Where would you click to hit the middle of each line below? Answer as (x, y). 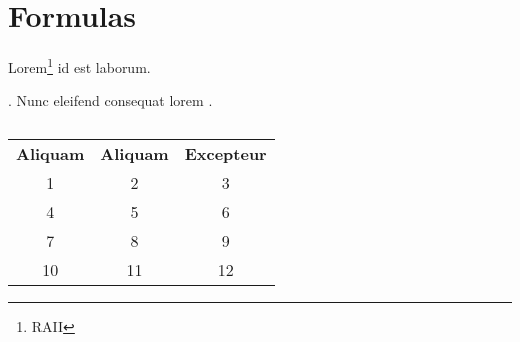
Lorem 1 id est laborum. (79, 65)
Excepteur (225, 153)
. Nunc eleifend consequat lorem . (110, 100)
